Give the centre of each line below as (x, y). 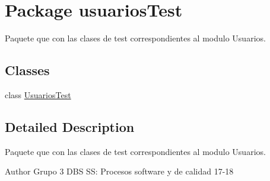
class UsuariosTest (38, 94)
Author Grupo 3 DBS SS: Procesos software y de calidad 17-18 (119, 171)
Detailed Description (70, 126)
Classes (27, 70)
